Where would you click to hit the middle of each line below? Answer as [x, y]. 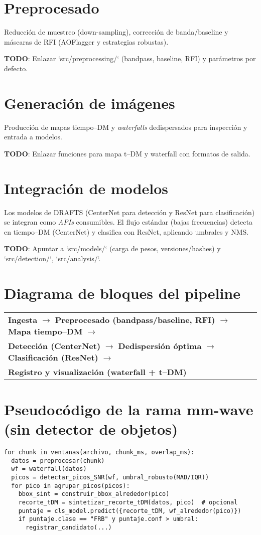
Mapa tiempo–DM [45, 331]
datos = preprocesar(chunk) [58, 461]
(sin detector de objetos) [91, 429]
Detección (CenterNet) [54, 345]
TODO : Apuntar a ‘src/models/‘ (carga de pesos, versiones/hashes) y [112, 248]
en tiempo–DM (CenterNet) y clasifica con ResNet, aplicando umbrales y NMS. [126, 231]
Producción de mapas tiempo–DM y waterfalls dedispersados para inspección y [126, 127]
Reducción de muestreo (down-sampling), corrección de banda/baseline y [116, 32]
